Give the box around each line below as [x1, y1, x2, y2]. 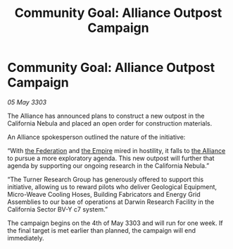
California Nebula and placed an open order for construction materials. [7, 119, 213, 128]
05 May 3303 [7, 97, 47, 107]
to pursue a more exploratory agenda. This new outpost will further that [7, 154, 215, 162]
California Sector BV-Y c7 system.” [7, 205, 108, 213]
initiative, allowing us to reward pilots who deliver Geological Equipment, [7, 182, 217, 191]
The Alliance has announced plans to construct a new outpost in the [7, 111, 205, 120]
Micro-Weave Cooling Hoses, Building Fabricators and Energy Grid [7, 190, 201, 198]
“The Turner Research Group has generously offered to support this [7, 175, 204, 183]
